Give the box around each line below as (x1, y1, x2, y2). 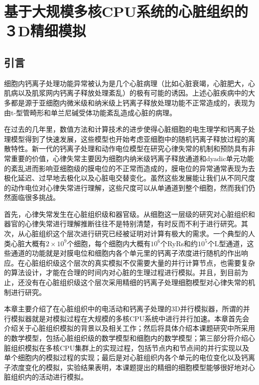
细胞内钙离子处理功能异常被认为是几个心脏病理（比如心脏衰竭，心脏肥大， (4, 78, 248, 88)
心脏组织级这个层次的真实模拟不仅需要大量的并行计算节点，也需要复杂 (24, 257, 255, 268)
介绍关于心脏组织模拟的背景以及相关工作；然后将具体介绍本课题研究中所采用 (4, 323, 255, 333)
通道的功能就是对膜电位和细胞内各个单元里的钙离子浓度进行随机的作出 (10, 248, 241, 258)
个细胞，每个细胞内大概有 (67, 238, 151, 248)
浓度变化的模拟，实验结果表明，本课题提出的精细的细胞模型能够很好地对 (10, 362, 248, 372)
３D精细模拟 (4, 20, 86, 41)
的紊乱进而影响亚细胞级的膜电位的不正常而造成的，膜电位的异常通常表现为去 (4, 163, 255, 173)
